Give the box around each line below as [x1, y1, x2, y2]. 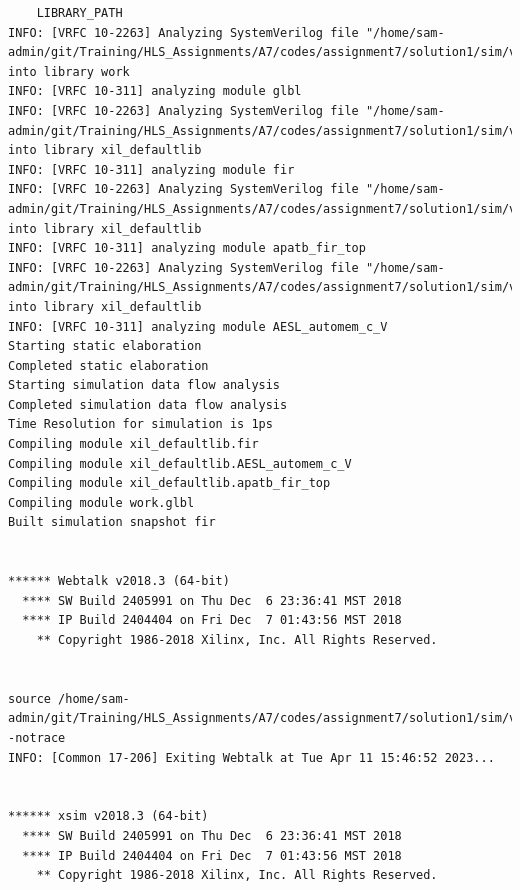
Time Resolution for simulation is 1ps [8, 417, 273, 432]
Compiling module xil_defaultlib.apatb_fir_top [8, 476, 331, 491]
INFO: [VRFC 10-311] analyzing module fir [8, 162, 295, 177]
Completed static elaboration [8, 358, 209, 373]
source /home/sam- [8, 691, 130, 706]
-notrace [8, 730, 66, 745]
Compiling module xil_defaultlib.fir [8, 437, 259, 452]
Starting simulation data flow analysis [8, 378, 281, 393]
